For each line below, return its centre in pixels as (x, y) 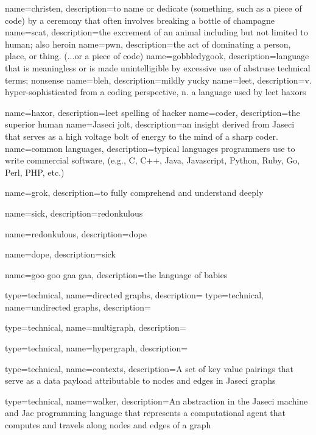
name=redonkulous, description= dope (76, 233)
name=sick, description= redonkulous (74, 213)
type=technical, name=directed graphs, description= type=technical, (134, 295)
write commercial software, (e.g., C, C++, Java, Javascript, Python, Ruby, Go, (153, 160)
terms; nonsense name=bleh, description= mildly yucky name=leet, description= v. (158, 80)
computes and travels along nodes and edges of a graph (108, 425)
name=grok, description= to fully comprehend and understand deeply (134, 192)
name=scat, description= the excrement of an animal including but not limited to (156, 32)
